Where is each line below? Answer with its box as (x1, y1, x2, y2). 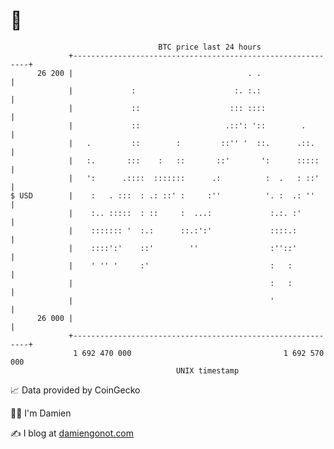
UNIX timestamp (175, 365, 240, 376)
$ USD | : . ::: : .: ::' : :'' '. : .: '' (10, 190, 315, 201)
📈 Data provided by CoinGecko (10, 384, 141, 396)
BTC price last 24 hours (158, 42, 262, 52)
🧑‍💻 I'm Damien (10, 407, 72, 419)
